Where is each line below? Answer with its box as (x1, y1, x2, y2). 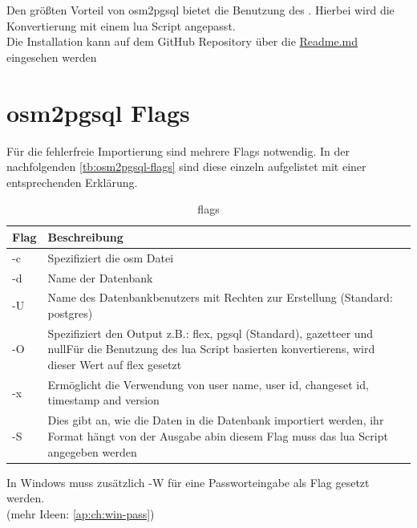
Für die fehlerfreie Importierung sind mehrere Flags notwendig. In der (6, 142, 350, 159)
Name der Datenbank (47, 269, 153, 286)
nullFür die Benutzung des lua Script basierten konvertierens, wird (47, 340, 375, 357)
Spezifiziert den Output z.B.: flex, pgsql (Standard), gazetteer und (47, 324, 374, 341)
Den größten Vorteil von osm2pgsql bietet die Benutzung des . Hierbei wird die (6, 2, 395, 18)
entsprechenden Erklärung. (6, 173, 138, 190)
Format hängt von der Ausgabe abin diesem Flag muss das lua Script (47, 427, 388, 444)
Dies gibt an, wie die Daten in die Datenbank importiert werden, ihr (47, 412, 384, 428)
